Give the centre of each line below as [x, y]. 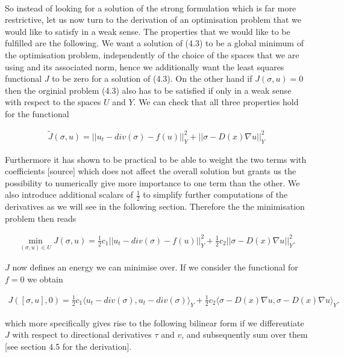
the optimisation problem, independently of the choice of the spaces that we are [152, 54]
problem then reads [41, 218]
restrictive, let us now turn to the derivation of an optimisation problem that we [153, 20]
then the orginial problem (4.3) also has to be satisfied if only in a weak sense [148, 90]
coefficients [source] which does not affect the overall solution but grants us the [151, 171]
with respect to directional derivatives [82, 334]
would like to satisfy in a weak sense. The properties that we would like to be [148, 31]
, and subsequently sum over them [245, 334]
